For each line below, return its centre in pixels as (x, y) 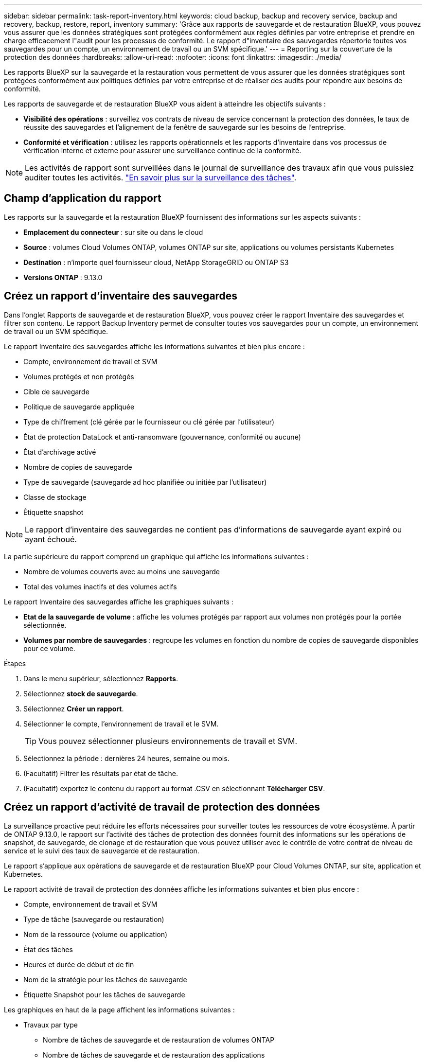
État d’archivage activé (60, 452)
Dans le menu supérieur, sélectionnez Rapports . (101, 678)
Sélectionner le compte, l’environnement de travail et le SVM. (121, 724)
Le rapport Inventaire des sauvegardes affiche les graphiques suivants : (119, 602)
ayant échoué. (51, 539)
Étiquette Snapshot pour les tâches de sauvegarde (104, 994)
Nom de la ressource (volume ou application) (96, 934)
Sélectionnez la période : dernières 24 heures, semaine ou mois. (126, 758)
